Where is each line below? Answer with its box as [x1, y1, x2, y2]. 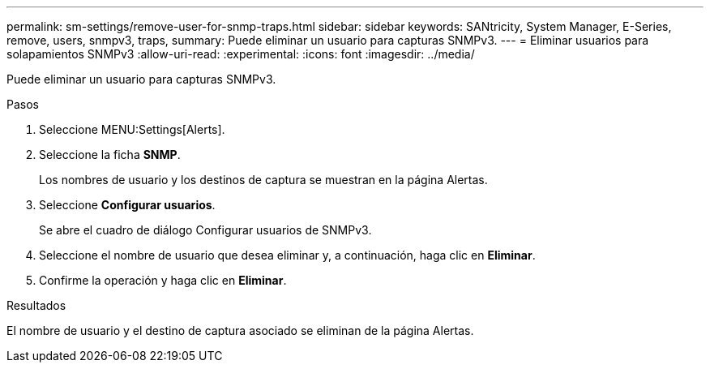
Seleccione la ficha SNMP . [39, 148, 181, 161]
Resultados [6, 298, 66, 312]
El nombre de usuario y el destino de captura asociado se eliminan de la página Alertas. [6, 324, 474, 337]
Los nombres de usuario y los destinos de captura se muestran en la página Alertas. [39, 173, 488, 187]
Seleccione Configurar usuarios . [39, 198, 216, 212]
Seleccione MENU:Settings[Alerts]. [39, 122, 225, 136]
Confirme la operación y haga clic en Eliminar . [39, 273, 287, 287]
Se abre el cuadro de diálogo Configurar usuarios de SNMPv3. [39, 223, 372, 237]
